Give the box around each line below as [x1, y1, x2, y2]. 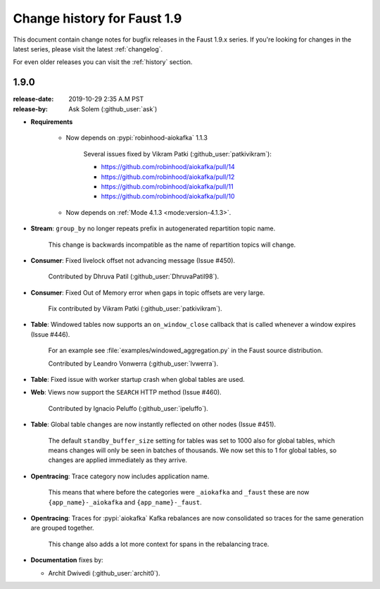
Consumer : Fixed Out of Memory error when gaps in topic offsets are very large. [30, 288, 265, 297]
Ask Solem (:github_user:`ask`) [68, 104, 158, 113]
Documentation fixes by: [30, 556, 103, 564]
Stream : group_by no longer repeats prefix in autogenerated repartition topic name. [30, 224, 276, 232]
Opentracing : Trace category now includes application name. [30, 472, 210, 480]
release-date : [13, 95, 54, 104]
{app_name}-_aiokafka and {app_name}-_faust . [48, 497, 202, 507]
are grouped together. [30, 523, 94, 532]
